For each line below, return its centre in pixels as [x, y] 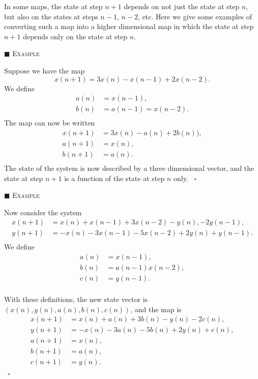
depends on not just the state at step [182, 6]
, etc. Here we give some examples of [195, 16]
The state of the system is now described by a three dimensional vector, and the [129, 168]
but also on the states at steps [51, 16]
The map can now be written [50, 123]
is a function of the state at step [114, 178]
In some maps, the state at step [53, 6]
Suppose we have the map [45, 70]
